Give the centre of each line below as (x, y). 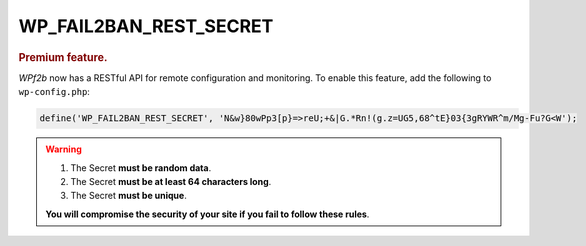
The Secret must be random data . (141, 167)
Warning (63, 149)
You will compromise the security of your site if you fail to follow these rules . (207, 214)
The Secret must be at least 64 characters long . (171, 181)
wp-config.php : (54, 92)
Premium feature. (63, 57)
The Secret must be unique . (128, 196)
